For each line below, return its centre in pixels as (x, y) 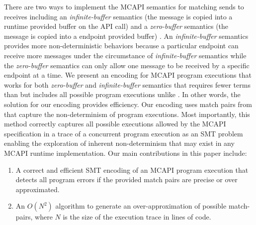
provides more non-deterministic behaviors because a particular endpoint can (121, 46)
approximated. (38, 189)
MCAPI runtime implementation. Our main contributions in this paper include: (126, 153)
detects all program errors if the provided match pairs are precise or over (127, 179)
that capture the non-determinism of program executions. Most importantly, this (127, 114)
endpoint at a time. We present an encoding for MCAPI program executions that (128, 75)
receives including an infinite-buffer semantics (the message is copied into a (118, 16)
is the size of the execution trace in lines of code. (137, 217)
